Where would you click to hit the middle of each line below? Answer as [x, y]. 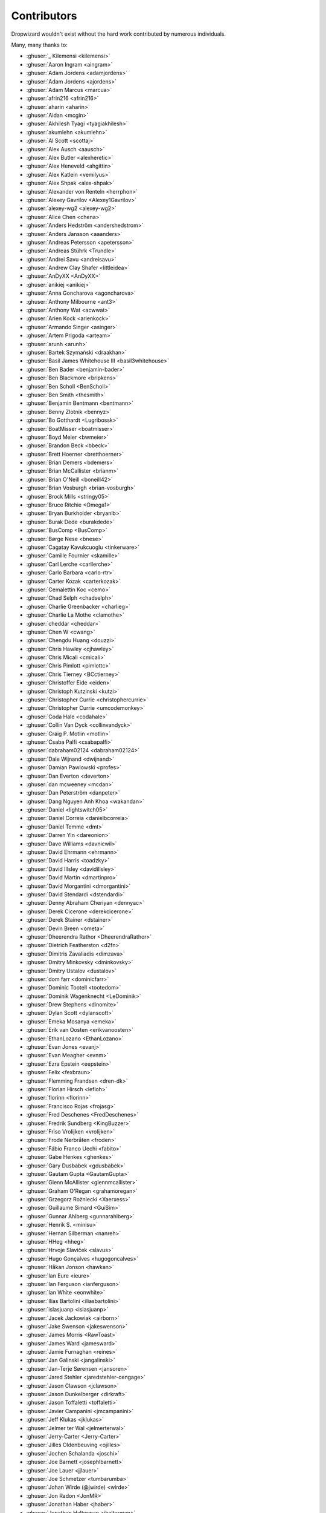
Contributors [44, 16]
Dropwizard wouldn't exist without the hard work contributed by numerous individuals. [119, 34]
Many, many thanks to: [39, 45]
